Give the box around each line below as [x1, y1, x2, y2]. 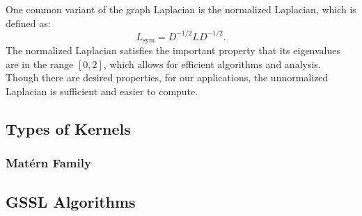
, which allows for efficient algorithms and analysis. [103, 56, 321, 71]
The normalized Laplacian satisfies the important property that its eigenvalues [6, 43, 341, 58]
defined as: [6, 15, 51, 30]
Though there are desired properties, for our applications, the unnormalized [6, 70, 329, 85]
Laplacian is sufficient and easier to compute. [6, 83, 198, 98]
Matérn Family [6, 154, 91, 172]
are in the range [6, 56, 74, 71]
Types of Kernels [6, 117, 131, 139]
